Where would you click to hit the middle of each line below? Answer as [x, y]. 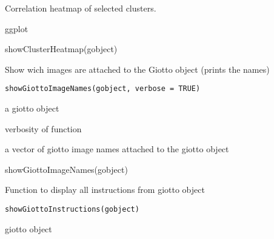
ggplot [17, 28]
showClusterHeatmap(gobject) [61, 49]
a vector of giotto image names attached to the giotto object [117, 149]
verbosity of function [43, 128]
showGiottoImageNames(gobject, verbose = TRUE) [103, 89]
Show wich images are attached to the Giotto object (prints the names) [137, 69]
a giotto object [32, 108]
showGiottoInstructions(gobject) [72, 209]
